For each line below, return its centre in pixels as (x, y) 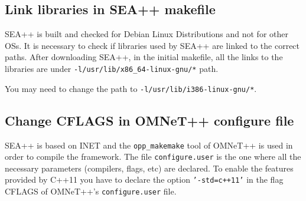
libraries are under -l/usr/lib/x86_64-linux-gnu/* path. (112, 68)
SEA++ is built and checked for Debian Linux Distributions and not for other (147, 34)
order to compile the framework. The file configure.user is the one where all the (153, 156)
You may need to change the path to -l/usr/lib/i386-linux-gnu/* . (131, 88)
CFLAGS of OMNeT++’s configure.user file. (91, 191)
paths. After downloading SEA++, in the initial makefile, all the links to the (144, 57)
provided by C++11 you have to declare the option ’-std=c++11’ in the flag (144, 179)
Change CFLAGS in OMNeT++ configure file (149, 120)
